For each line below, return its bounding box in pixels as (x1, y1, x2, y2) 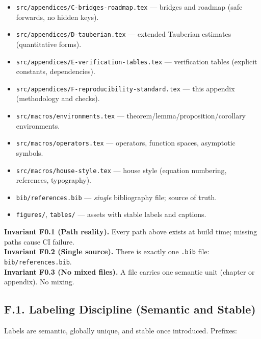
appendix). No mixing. (4, 276, 74, 287)
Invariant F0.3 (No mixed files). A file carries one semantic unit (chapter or (4, 266, 255, 277)
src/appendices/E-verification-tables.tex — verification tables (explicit (16, 56, 257, 66)
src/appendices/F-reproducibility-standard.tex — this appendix (16, 83, 235, 93)
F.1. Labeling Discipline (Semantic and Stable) (4, 301, 256, 317)
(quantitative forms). (16, 38, 82, 49)
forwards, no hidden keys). (16, 11, 99, 22)
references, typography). (16, 175, 92, 185)
